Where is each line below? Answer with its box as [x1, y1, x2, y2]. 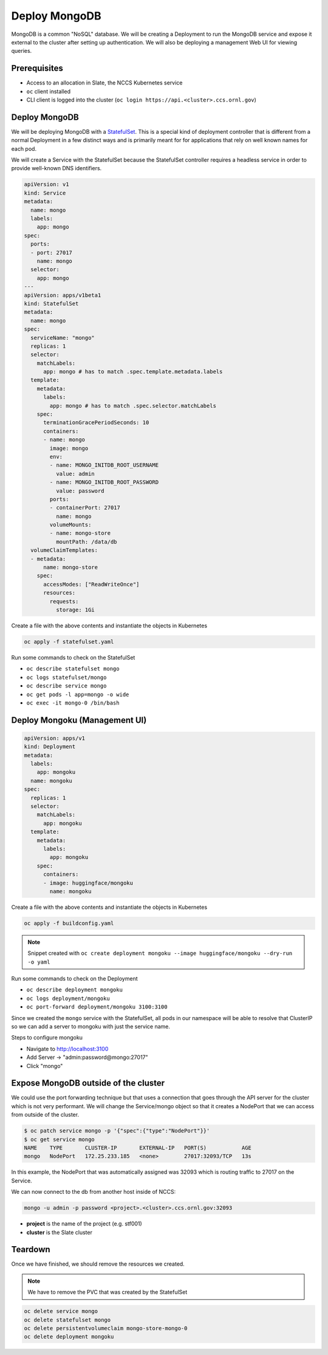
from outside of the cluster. [11, 1111, 79, 1119]
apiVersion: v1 [24, 181, 69, 188]
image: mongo [49, 444, 89, 452]
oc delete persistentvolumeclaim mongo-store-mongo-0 [24, 1325, 188, 1331]
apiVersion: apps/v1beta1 [24, 292, 101, 298]
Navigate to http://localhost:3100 [26, 1045, 109, 1052]
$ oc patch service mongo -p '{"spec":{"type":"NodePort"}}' [24, 1128, 210, 1134]
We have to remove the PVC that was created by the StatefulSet [27, 1289, 188, 1296]
